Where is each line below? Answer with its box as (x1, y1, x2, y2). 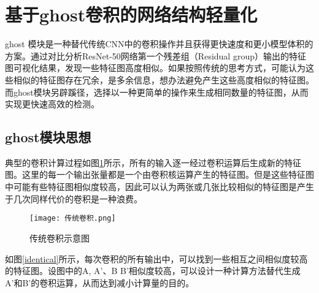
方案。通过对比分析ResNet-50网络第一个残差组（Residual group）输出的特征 (5, 49, 306, 62)
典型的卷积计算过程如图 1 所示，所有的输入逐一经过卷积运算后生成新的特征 (5, 156, 301, 169)
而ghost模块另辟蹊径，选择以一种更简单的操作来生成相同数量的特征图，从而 (5, 85, 309, 98)
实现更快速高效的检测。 (5, 97, 99, 110)
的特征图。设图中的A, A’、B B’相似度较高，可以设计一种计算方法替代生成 (5, 264, 301, 277)
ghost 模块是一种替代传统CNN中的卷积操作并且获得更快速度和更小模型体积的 (5, 37, 313, 50)
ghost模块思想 (5, 127, 91, 146)
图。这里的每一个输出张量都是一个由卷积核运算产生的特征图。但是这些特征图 (5, 168, 314, 181)
